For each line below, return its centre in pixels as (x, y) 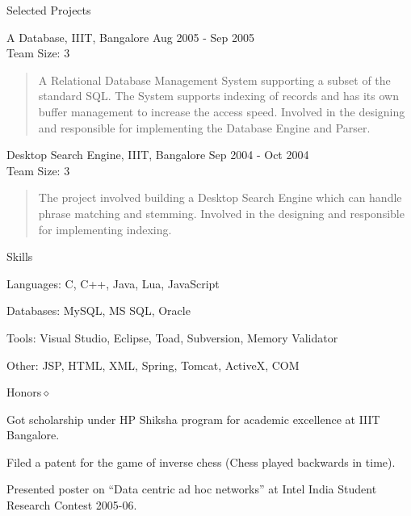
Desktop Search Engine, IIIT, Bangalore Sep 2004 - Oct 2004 (158, 155)
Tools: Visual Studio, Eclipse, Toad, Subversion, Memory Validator (172, 337)
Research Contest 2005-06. (72, 505)
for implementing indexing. (105, 229)
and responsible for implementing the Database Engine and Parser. (204, 127)
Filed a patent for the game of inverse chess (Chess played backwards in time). (201, 461)
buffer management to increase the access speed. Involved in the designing (222, 111)
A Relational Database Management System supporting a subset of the (214, 80)
